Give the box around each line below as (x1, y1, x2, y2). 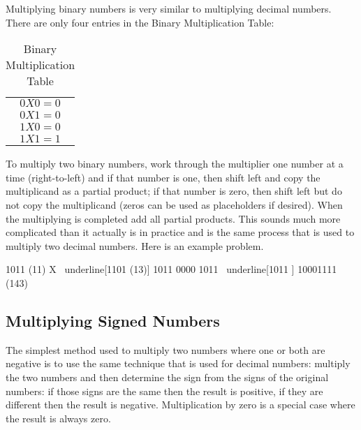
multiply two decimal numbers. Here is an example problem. (6, 238, 264, 253)
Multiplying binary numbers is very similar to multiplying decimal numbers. (6, 1, 332, 15)
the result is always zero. (6, 410, 111, 425)
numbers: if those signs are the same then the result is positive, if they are (6, 383, 323, 398)
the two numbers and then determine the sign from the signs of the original (6, 369, 329, 384)
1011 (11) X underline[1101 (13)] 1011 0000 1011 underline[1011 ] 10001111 (6, 262, 337, 276)
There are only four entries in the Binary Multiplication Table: (6, 15, 274, 29)
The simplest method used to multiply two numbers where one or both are (6, 342, 325, 357)
